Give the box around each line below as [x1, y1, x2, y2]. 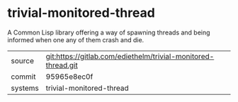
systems [11, 83, 39, 93]
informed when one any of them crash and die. [7, 35, 144, 44]
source [11, 56, 34, 65]
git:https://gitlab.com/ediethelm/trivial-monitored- [45, 51, 215, 61]
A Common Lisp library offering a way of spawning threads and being [7, 28, 210, 37]
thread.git [45, 60, 78, 70]
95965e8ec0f [45, 72, 93, 82]
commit [11, 72, 36, 82]
